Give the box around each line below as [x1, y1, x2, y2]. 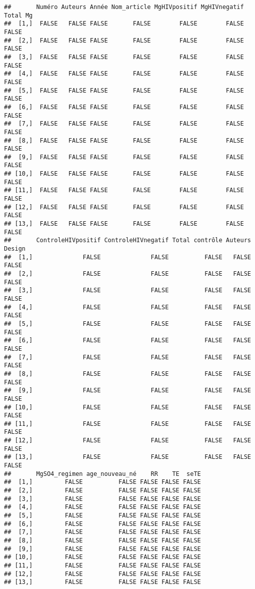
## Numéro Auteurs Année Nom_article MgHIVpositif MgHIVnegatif [4, 4, 244, 11]
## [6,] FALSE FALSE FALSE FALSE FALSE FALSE [4, 103, 244, 111]
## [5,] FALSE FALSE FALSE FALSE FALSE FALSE [4, 87, 244, 94]
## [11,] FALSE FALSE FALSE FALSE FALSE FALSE [4, 187, 244, 194]
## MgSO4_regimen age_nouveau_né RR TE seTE [4, 470, 201, 477]
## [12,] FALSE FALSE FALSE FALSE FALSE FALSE [4, 203, 244, 211]
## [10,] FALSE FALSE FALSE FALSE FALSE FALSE [4, 170, 244, 178]
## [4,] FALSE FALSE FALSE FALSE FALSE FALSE [4, 70, 244, 78]
